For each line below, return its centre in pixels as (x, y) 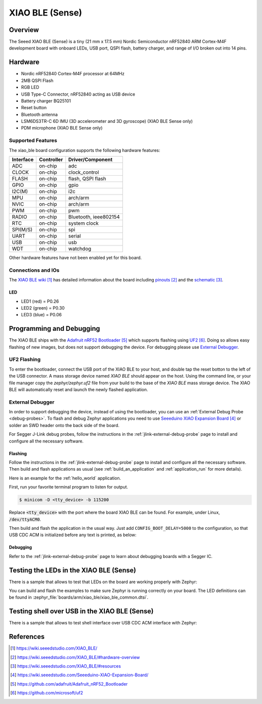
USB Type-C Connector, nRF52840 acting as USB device (78, 94)
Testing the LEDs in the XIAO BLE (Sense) (73, 570)
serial (74, 236)
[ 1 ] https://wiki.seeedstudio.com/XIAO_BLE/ (54, 648)
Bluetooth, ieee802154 (94, 217)
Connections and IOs (34, 270)
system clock (83, 223)
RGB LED (30, 87)
